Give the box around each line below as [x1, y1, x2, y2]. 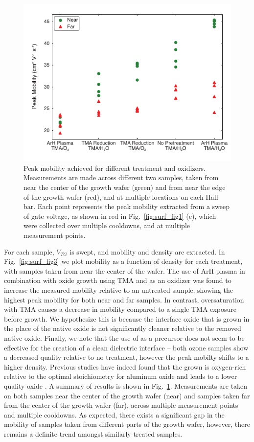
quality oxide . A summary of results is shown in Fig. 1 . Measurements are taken [4, 380, 248, 391]
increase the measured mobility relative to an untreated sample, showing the [4, 284, 233, 295]
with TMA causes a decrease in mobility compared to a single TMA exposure [4, 304, 236, 314]
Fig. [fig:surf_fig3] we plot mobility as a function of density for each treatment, [4, 256, 243, 266]
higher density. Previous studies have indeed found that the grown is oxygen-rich [4, 361, 246, 372]
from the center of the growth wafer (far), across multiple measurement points [4, 400, 238, 410]
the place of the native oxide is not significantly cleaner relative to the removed [4, 323, 241, 333]
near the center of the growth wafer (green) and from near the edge [23, 182, 226, 192]
